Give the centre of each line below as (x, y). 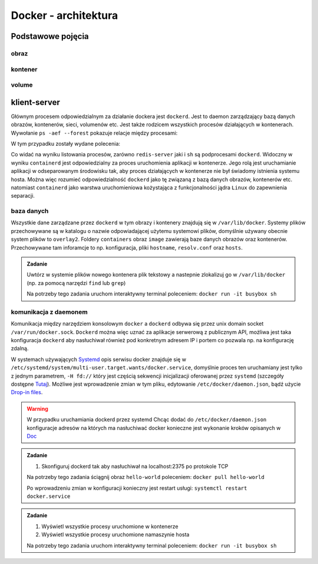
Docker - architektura (64, 15)
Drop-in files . (27, 392)
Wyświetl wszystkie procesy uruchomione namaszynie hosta (115, 535)
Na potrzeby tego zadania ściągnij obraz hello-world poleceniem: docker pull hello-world (146, 477)
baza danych (30, 211)
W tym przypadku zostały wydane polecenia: (66, 143)
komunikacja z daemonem (49, 311)
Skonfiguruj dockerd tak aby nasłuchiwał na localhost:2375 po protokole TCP (135, 466)
